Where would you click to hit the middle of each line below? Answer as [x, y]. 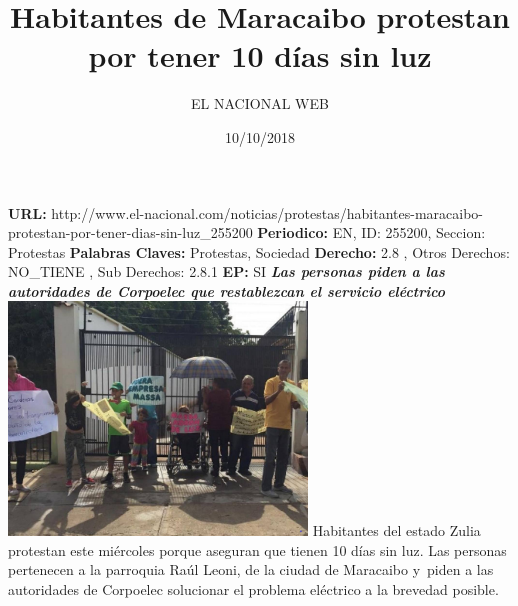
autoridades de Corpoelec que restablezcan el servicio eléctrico [227, 290]
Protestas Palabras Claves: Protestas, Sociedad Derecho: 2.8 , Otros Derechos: [259, 251]
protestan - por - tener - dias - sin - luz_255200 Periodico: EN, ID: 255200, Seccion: [247, 232]
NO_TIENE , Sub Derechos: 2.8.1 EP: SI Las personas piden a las [226, 271]
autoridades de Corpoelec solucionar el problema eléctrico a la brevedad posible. [253, 588]
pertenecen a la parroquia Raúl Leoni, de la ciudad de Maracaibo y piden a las [251, 569]
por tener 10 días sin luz [260, 55]
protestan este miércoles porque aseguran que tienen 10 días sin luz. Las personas [257, 549]
